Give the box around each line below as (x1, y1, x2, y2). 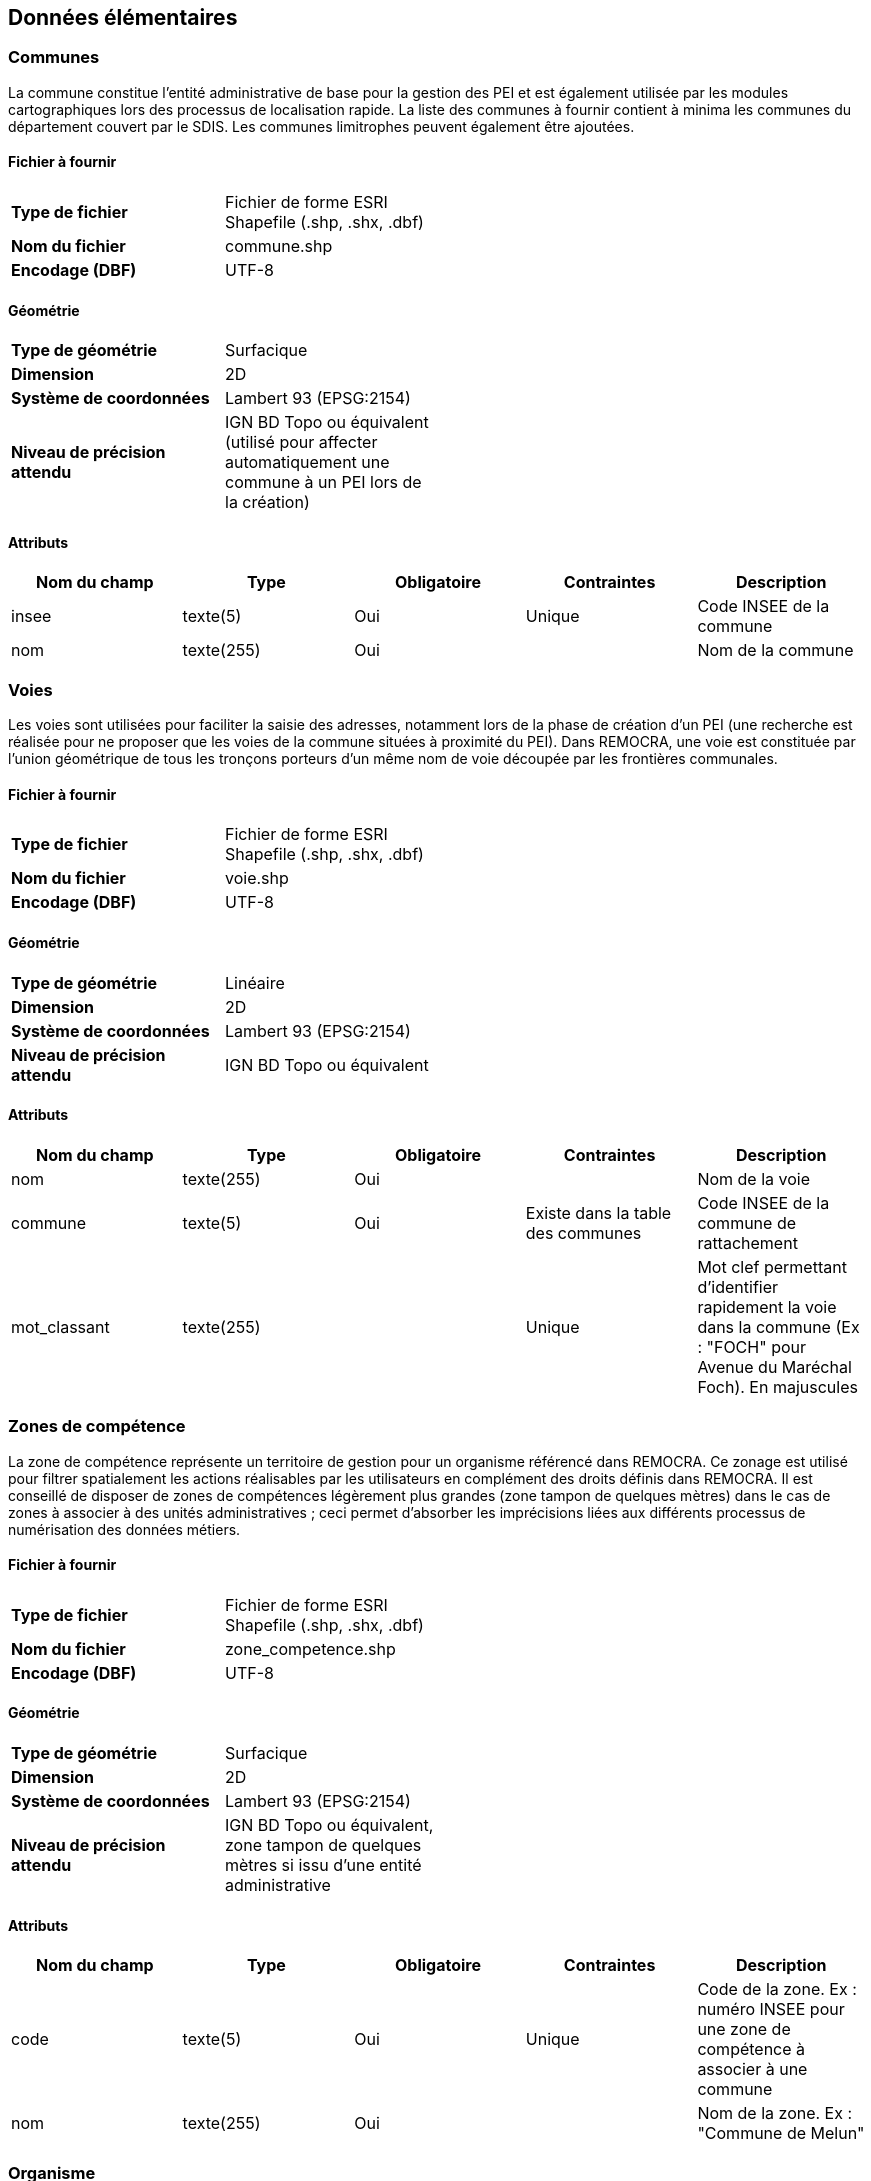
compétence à (697, 2039, 806, 2060)
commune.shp (225, 236, 333, 257)
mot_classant (11, 1316, 110, 1337)
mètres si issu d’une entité (225, 1855, 422, 1876)
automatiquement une (225, 452, 390, 473)
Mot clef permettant (697, 1256, 847, 1277)
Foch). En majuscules (697, 1376, 858, 1397)
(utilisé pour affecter (225, 432, 378, 453)
